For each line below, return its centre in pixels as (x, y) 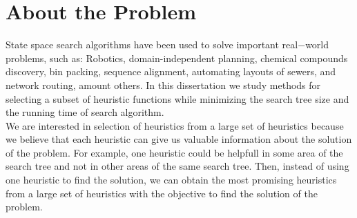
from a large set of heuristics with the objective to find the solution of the (162, 193)
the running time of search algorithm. (85, 112)
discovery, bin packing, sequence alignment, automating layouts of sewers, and (171, 71)
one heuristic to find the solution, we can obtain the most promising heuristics (171, 180)
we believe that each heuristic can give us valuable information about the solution (179, 139)
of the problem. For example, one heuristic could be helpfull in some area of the (174, 152)
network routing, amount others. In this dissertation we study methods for (163, 85)
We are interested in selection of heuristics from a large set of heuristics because (175, 125)
